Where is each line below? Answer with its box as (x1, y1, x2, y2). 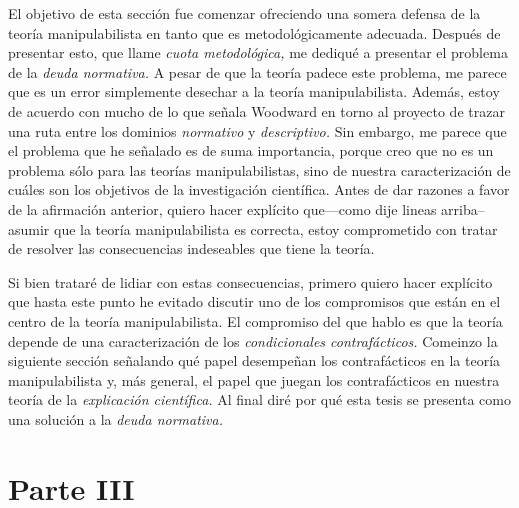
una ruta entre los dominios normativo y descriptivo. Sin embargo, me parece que (8, 120, 507, 141)
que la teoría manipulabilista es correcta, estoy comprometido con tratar (54, 218, 498, 239)
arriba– (441, 198, 485, 219)
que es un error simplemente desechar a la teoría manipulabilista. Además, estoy (8, 81, 500, 102)
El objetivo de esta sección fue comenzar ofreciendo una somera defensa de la (8, 3, 481, 23)
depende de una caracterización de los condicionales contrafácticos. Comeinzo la (8, 330, 498, 351)
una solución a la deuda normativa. (8, 408, 224, 429)
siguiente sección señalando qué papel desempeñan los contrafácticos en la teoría (8, 350, 501, 371)
